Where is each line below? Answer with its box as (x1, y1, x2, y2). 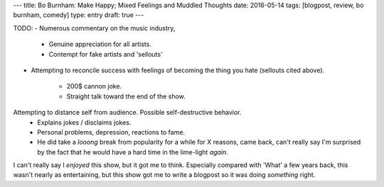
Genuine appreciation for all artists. (48, 40, 152, 49)
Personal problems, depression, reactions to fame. (37, 127, 185, 136)
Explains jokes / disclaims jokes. (37, 118, 132, 127)
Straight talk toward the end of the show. (66, 92, 186, 101)
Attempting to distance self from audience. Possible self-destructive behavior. (13, 108, 242, 117)
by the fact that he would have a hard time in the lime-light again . (37, 147, 229, 156)
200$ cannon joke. (66, 82, 122, 91)
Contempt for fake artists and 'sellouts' (48, 50, 163, 58)
